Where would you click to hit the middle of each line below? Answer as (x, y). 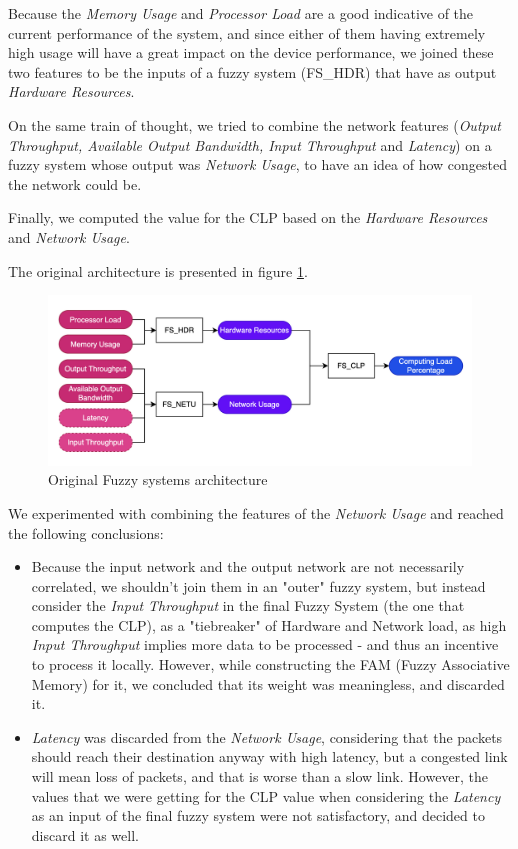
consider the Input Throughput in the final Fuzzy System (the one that (248, 605)
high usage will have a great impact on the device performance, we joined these (251, 52)
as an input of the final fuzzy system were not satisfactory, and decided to (258, 815)
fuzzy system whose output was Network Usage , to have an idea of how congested (258, 164)
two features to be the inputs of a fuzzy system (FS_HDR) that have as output (252, 71)
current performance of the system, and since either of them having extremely (247, 32)
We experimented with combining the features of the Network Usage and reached (256, 512)
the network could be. (75, 183)
